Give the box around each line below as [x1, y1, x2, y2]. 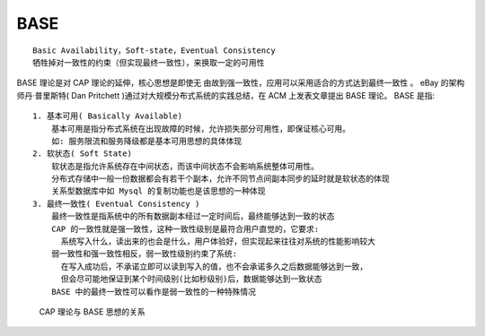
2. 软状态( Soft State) [32, 149, 132, 159]
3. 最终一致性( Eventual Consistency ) [32, 198, 200, 209]
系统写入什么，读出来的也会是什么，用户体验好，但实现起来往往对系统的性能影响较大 [60, 237, 376, 246]
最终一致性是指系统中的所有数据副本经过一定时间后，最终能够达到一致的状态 [50, 211, 335, 221]
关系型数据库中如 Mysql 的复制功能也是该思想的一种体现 [50, 186, 266, 196]
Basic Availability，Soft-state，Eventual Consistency [32, 45, 276, 56]
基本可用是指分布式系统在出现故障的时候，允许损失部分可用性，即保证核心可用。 [50, 124, 350, 134]
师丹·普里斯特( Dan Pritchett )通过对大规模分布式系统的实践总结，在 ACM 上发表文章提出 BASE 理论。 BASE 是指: [16, 90, 436, 100]
